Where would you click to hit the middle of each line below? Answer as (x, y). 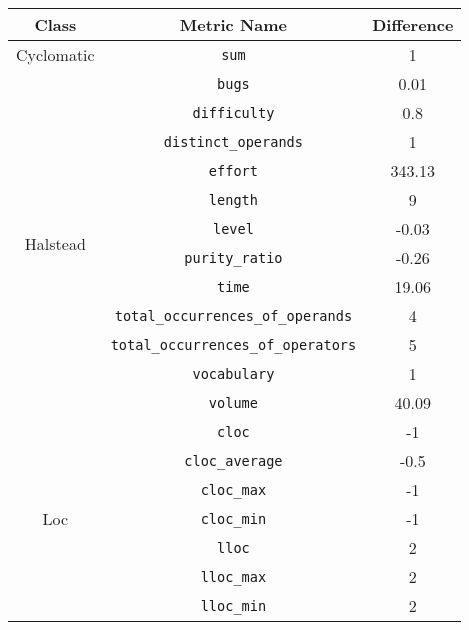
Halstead (55, 243)
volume (233, 402)
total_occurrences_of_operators (233, 344)
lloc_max (233, 576)
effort (233, 170)
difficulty (233, 112)
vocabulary (233, 373)
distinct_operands (233, 141)
